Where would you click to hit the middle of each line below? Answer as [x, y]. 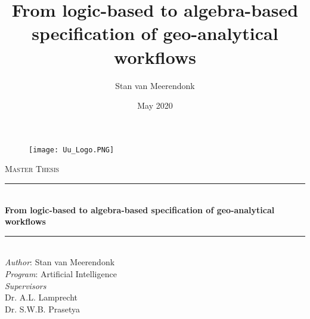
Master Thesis [32, 169]
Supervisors [26, 285]
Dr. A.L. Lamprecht [41, 297]
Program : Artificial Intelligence [61, 273]
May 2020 [155, 105]
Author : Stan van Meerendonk [60, 262]
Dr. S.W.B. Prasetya [42, 309]
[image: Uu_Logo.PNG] [72, 150]
